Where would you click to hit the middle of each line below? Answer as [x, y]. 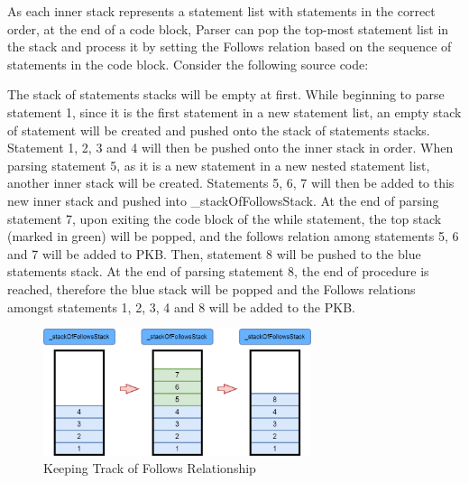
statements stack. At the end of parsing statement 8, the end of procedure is [218, 271]
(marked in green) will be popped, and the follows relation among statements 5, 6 [233, 236]
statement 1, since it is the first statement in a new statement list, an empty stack [234, 111]
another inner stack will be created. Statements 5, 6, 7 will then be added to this [231, 183]
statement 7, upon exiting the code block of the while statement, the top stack [225, 218]
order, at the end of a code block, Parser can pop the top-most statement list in [228, 28]
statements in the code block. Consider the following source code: [188, 64]
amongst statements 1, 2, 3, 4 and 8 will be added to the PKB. [181, 307]
